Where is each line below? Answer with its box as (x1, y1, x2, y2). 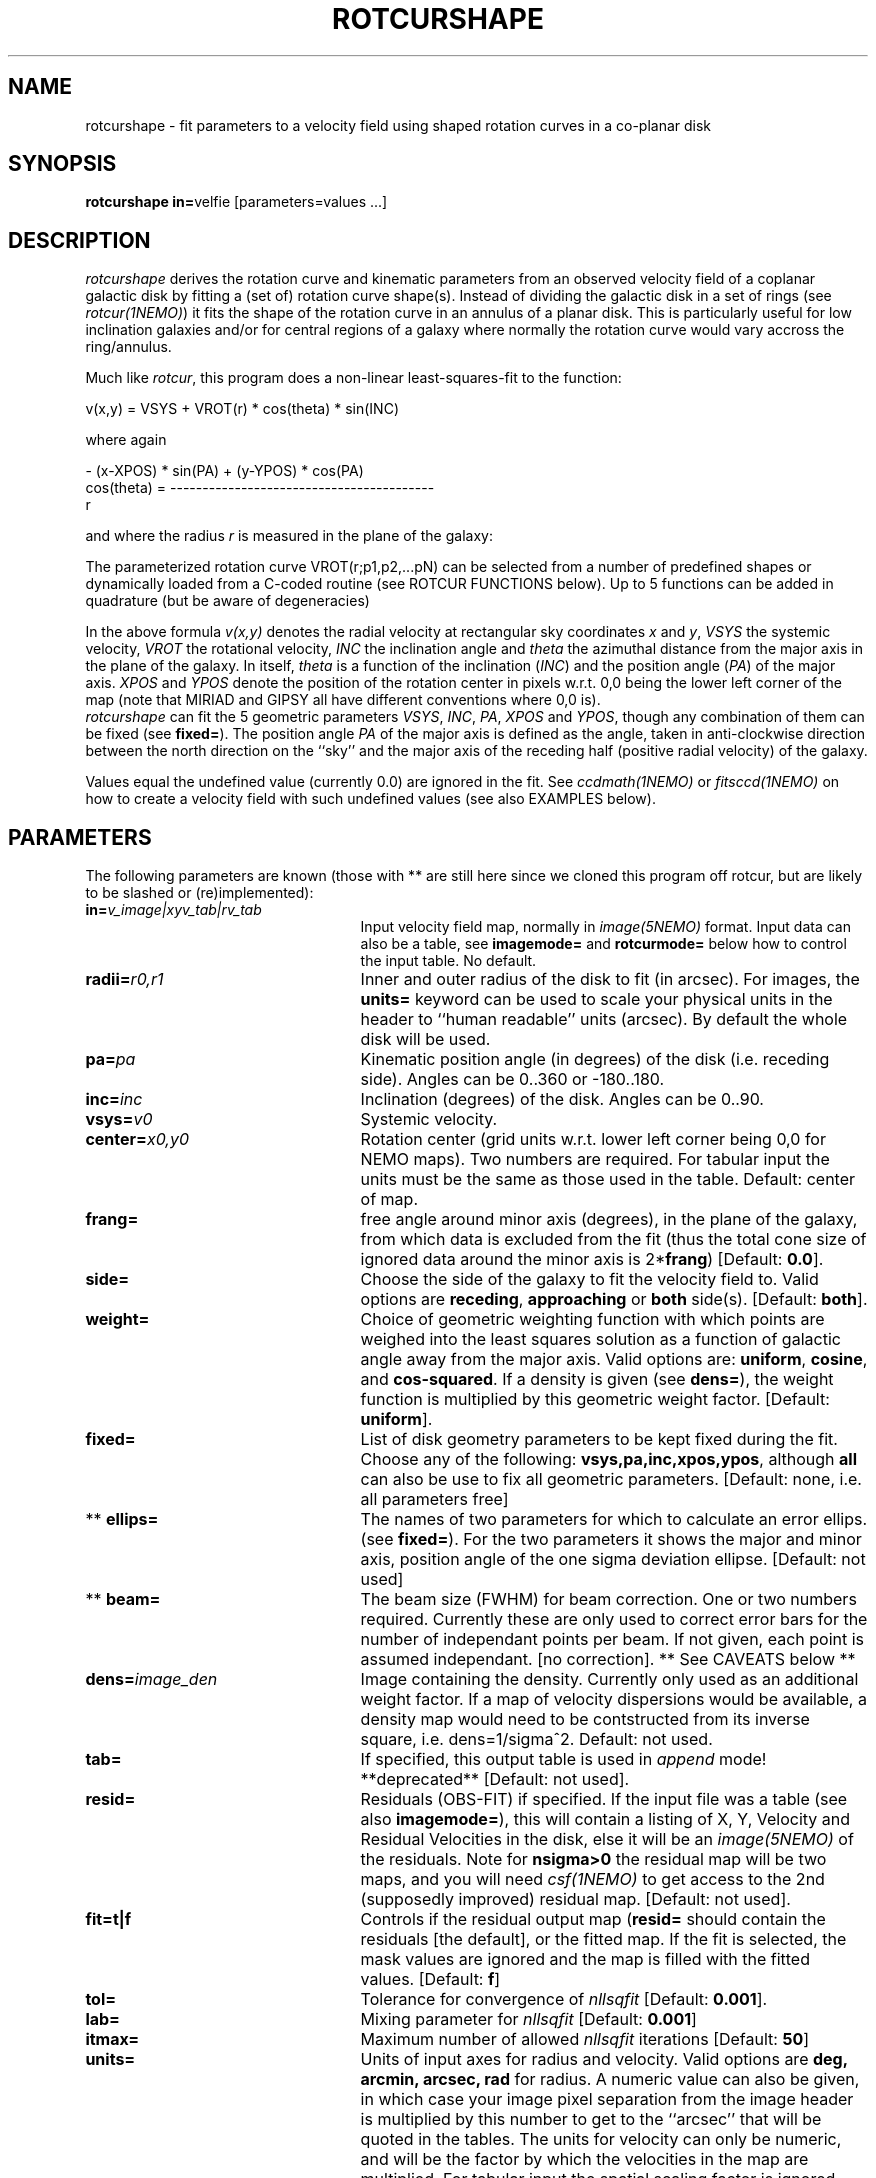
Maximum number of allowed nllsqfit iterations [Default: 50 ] (360, 2029, 810, 2050)
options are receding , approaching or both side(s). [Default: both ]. (360, 1289, 868, 1310)
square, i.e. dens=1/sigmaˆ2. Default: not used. (360, 1729, 713, 1750)
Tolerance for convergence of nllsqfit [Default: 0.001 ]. (360, 1989, 768, 2010)
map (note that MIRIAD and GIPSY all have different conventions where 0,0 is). (85, 691, 601, 709)
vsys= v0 (85, 1109, 153, 1130)
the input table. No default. (360, 952, 537, 970)
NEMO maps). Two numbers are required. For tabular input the (360, 1149, 830, 1170)
